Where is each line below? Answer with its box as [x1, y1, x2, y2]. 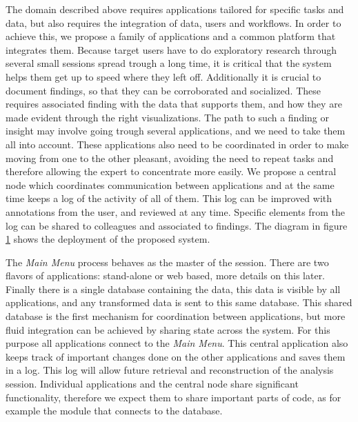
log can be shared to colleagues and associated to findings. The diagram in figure [6, 218, 348, 232]
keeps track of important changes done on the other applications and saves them [6, 349, 346, 363]
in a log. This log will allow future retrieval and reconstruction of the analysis [6, 363, 334, 377]
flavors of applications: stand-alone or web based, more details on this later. [6, 268, 326, 283]
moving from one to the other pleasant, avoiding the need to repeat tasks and [6, 150, 334, 165]
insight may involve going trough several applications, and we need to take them [6, 123, 346, 138]
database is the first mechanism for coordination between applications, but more [6, 309, 346, 323]
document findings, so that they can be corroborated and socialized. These [6, 83, 321, 97]
